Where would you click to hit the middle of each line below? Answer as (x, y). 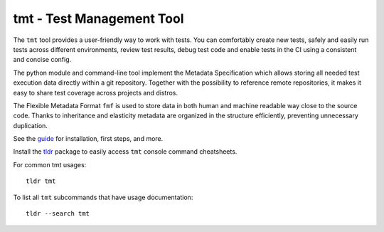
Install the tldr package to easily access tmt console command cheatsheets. (125, 152)
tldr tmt (41, 181)
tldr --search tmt (58, 214)
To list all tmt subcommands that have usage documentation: (103, 197)
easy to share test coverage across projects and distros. (95, 93)
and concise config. (42, 60)
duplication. (30, 125)
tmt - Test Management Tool (98, 19)
